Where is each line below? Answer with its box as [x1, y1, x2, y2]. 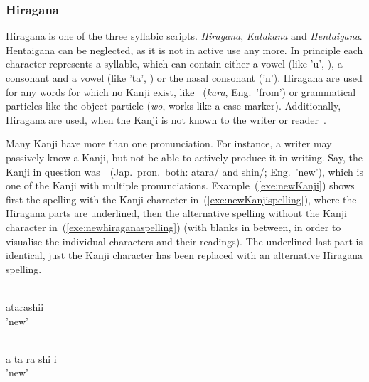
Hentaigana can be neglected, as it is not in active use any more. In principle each [6, 42, 363, 57]
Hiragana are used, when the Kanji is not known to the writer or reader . [6, 112, 326, 127]
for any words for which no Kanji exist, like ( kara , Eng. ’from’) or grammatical [6, 84, 356, 99]
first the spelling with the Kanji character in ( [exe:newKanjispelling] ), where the [6, 191, 357, 206]
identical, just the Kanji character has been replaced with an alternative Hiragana [6, 248, 363, 262]
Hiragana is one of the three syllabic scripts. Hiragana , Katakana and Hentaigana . [6, 28, 363, 43]
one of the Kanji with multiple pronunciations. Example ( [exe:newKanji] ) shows [6, 178, 355, 193]
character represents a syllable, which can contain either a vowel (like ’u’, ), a [6, 56, 343, 71]
